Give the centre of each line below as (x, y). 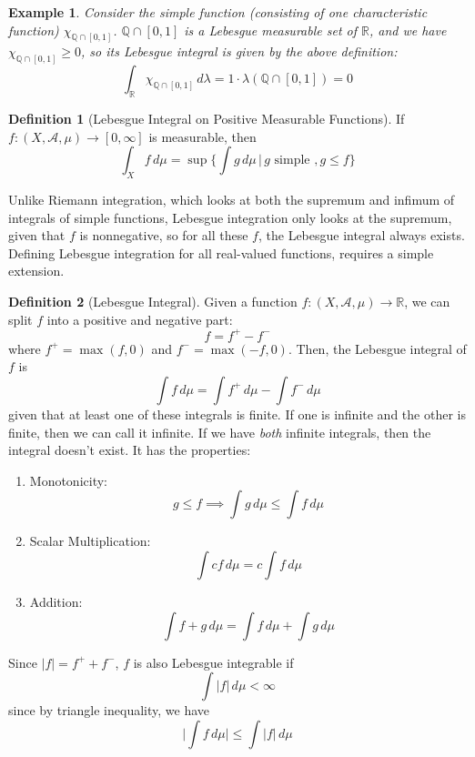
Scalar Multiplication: (90, 541)
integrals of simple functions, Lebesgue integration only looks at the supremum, (230, 217)
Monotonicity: (68, 480)
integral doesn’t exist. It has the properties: (130, 450)
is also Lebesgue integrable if (213, 662)
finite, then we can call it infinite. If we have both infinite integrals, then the (220, 432)
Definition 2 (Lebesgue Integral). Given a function (153, 302)
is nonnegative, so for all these (164, 235)
